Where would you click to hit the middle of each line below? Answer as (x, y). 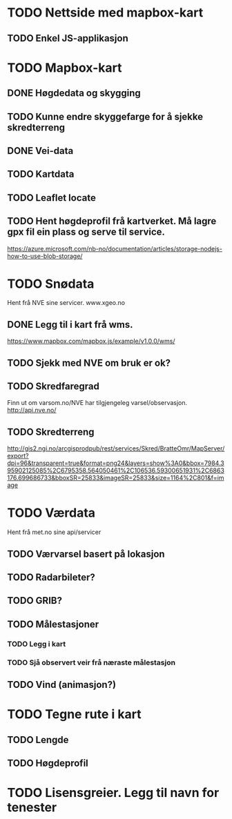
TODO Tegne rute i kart (74, 714)
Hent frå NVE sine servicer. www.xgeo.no (66, 303)
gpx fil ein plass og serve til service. (86, 232)
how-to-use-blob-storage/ (45, 256)
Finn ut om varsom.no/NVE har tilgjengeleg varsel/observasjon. (97, 403)
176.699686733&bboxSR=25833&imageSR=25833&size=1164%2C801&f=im (116, 478)
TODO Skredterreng (51, 432)
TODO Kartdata (41, 174)
